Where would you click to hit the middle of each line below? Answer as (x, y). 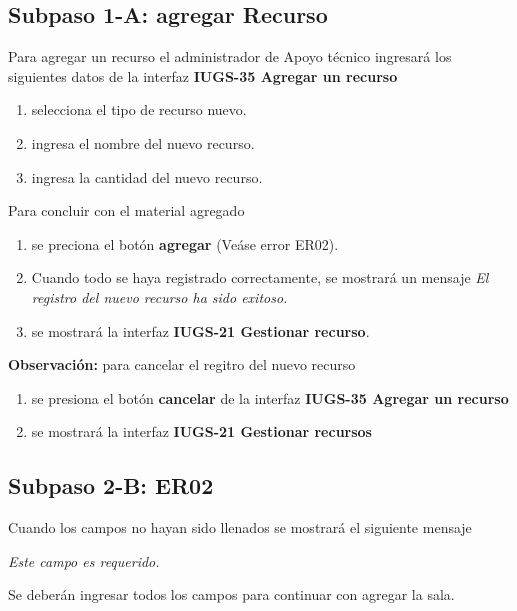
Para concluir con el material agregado (126, 210)
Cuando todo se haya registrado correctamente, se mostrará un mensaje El (260, 277)
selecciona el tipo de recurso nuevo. (139, 109)
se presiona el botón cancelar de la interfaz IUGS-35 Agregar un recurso (270, 397)
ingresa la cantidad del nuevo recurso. (147, 176)
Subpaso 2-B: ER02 (111, 485)
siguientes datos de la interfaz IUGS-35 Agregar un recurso (203, 75)
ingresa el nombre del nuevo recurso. (143, 142)
